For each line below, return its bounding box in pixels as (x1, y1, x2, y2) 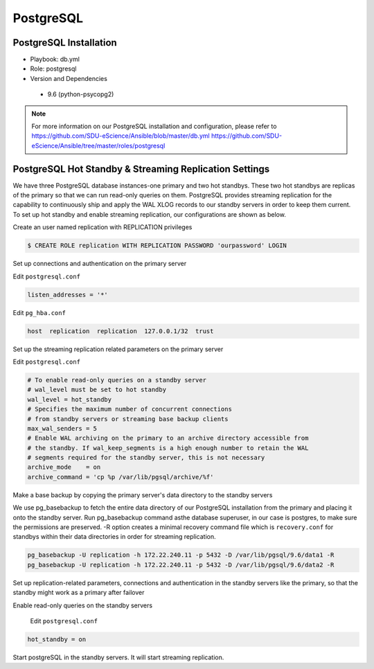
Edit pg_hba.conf (12, 308, 66, 316)
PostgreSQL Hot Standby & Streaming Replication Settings (12, 163, 270, 175)
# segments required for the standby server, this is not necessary (27, 454, 265, 462)
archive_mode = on (27, 463, 101, 471)
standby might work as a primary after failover (12, 589, 145, 597)
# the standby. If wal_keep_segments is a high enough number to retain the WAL (27, 444, 309, 452)
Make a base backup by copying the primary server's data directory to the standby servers (12, 490, 273, 499)
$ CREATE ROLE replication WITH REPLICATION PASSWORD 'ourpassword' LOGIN (27, 242, 287, 249)
